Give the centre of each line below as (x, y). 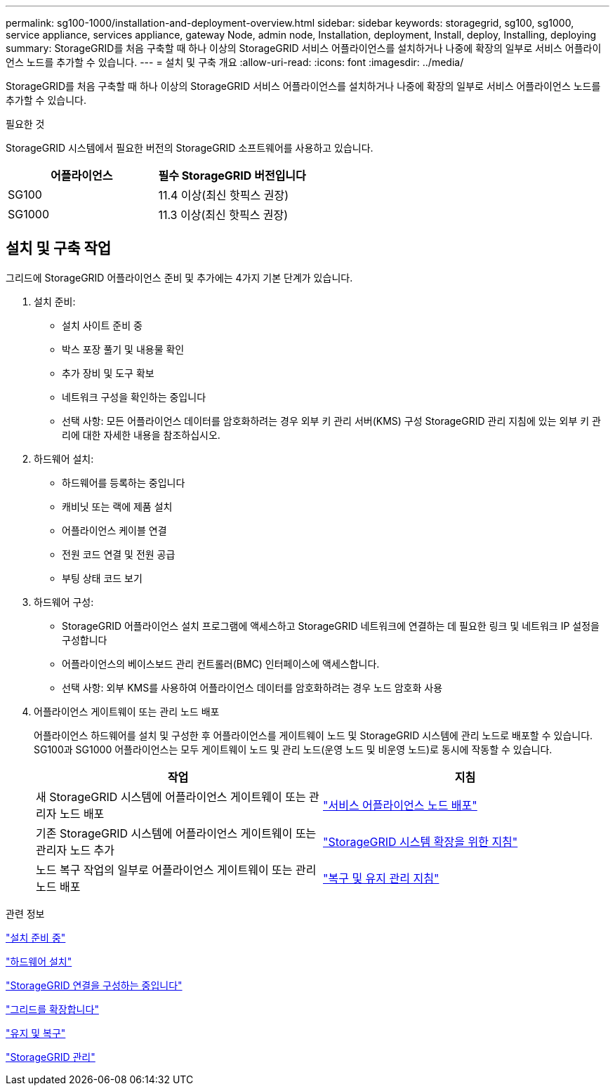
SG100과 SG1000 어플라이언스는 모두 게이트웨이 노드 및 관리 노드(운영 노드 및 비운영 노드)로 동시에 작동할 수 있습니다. (293, 749)
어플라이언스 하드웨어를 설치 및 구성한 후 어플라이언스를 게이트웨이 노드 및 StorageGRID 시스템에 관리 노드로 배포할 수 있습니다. (313, 735)
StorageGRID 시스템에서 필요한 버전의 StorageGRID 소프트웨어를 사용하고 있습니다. (190, 148)
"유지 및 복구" (36, 1033)
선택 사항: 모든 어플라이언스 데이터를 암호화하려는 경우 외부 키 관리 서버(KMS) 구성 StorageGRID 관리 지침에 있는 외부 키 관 (331, 421)
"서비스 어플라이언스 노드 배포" (400, 805)
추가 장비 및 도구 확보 (108, 373)
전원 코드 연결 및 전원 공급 (119, 554)
